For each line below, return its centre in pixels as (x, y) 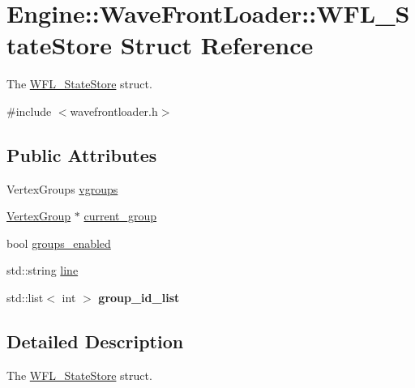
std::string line (43, 270)
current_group (120, 216)
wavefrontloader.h (114, 111)
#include (29, 111)
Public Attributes (82, 154)
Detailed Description (95, 341)
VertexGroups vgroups (62, 188)
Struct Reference (217, 45)
